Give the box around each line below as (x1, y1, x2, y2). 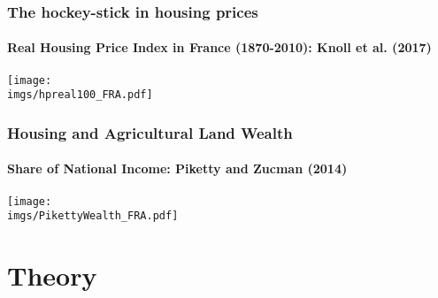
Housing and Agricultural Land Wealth (7, 121, 293, 143)
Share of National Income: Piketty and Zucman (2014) (7, 159, 348, 178)
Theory (7, 257, 97, 294)
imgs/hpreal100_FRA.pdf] (7, 88, 153, 102)
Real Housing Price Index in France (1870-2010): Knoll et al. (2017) (7, 38, 432, 57)
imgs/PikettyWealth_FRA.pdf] (7, 210, 179, 223)
